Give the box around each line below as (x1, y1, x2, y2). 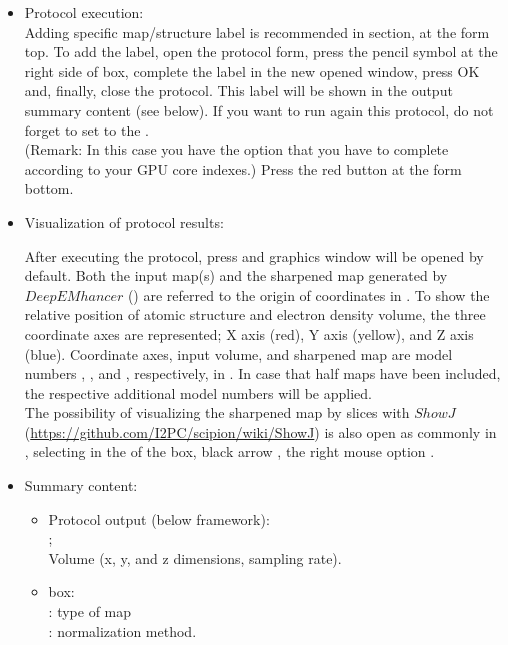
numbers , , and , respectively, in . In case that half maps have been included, (24, 363, 501, 384)
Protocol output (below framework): (48, 508, 270, 529)
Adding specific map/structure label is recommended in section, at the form (24, 21, 490, 42)
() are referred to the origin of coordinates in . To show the (127, 284, 490, 305)
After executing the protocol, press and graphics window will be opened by (24, 245, 484, 266)
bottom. (24, 178, 74, 199)
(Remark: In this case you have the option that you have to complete (24, 139, 449, 160)
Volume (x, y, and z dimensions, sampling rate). (48, 547, 342, 568)
